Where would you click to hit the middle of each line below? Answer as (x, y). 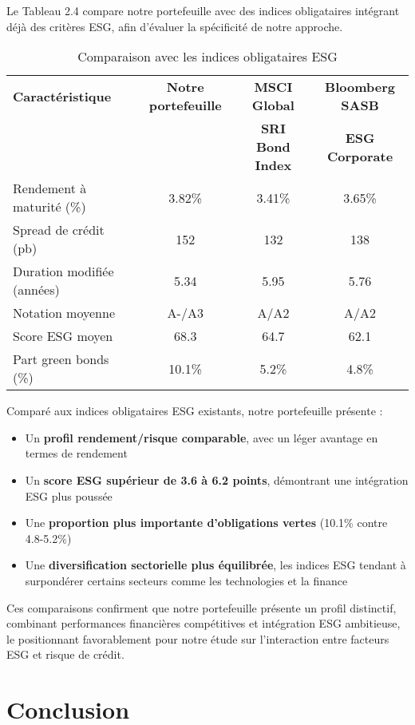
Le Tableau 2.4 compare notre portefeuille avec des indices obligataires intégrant (203, 10)
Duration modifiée (63, 271)
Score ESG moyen (63, 336)
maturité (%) (49, 207)
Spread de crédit (59, 230)
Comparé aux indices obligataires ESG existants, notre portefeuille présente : (195, 411)
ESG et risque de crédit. (65, 654)
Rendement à (50, 188)
